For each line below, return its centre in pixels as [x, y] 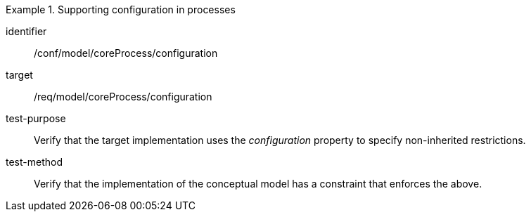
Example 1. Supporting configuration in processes [121, 9]
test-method [34, 162]
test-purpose [36, 118]
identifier [26, 31]
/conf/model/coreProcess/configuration [126, 53]
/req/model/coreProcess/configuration [123, 97]
